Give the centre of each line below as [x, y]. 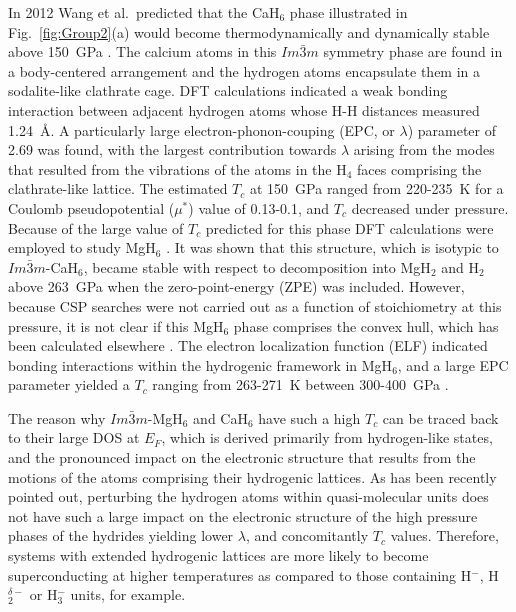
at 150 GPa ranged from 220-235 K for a [376, 188]
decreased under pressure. [430, 207]
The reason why [57, 417]
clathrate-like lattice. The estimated [118, 188]
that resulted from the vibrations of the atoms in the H [177, 168]
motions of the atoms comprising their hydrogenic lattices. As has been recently [252, 476]
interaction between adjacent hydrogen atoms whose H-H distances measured [244, 109]
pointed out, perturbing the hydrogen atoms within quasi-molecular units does [248, 496]
